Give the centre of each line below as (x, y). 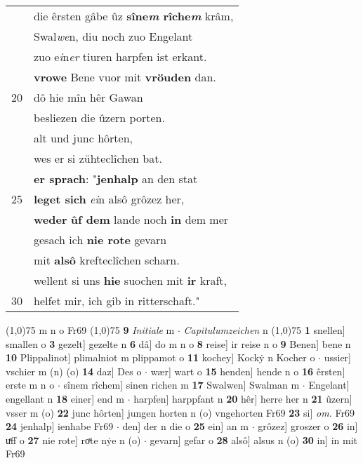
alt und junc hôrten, (83, 138)
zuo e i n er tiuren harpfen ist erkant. (120, 56)
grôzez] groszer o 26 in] (308, 426)
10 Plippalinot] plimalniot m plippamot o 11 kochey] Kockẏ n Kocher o (160, 357)
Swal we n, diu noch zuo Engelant (113, 36)
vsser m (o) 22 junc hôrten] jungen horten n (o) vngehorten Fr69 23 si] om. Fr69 (180, 412)
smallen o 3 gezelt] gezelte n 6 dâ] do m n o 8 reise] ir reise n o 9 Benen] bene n (178, 343)
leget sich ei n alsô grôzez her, (109, 199)
